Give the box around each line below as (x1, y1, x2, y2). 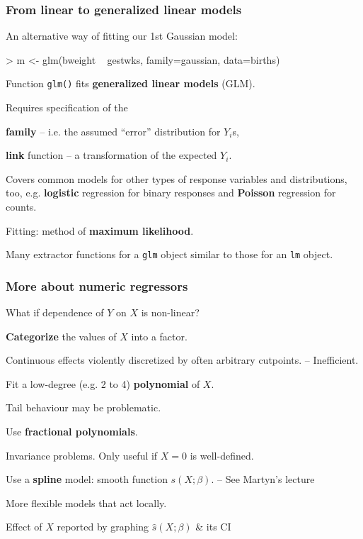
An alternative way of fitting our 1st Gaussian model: (6, 28, 238, 43)
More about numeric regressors (6, 277, 188, 294)
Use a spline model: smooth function (6, 472, 168, 487)
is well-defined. (190, 448, 254, 462)
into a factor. (131, 328, 188, 343)
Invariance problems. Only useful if (6, 448, 158, 462)
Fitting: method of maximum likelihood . (6, 223, 194, 238)
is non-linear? (141, 305, 200, 320)
